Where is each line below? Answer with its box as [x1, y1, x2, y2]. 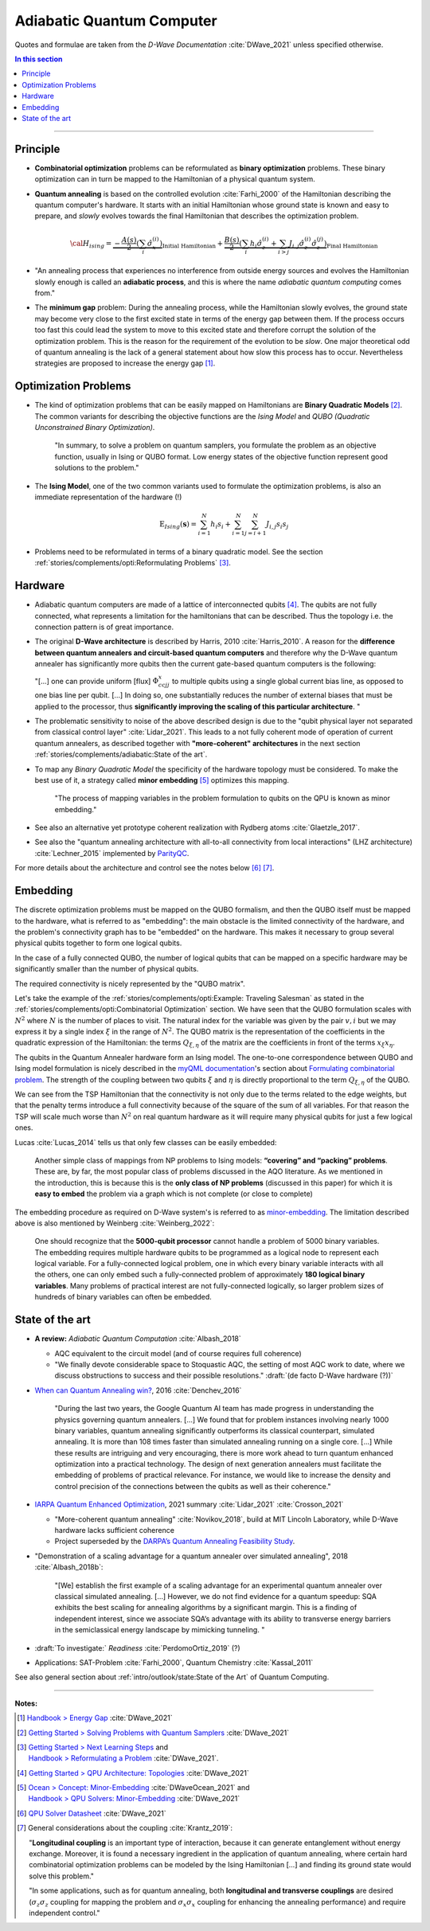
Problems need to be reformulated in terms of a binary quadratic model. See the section [34, 546, 323, 557]
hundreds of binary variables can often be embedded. [34, 1292, 213, 1302]
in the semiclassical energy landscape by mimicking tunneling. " [54, 1625, 265, 1635]
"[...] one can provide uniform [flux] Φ [34, 676, 159, 686]
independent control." [29, 1908, 100, 1917]
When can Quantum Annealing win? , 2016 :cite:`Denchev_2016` [34, 1386, 242, 1395]
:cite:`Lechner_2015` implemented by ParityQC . [34, 848, 190, 858]
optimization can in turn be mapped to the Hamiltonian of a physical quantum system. [34, 174, 316, 184]
